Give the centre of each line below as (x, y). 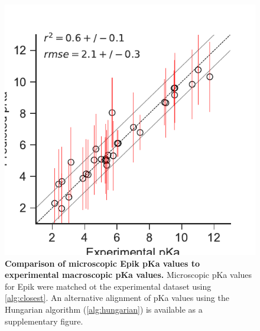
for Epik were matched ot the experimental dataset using (108, 286)
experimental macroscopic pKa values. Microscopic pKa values (129, 275)
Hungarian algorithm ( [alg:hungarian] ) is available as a (104, 309)
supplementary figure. (44, 321)
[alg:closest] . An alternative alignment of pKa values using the (117, 298)
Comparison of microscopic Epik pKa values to (103, 263)
